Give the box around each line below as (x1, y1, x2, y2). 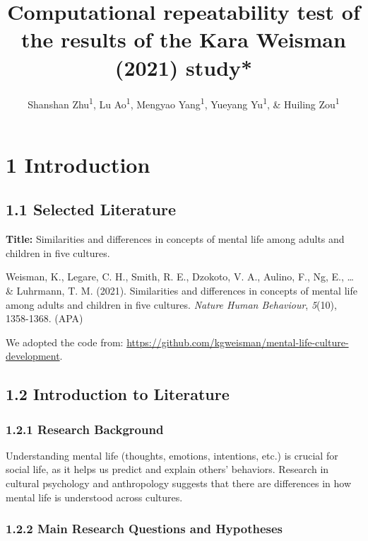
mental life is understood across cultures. (6, 489, 183, 504)
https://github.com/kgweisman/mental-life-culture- (126, 334, 349, 349)
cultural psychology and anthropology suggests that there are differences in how (6, 476, 352, 491)
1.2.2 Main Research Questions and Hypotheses (6, 520, 283, 537)
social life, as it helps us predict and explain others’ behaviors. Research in (6, 462, 329, 477)
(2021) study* (114, 52, 253, 81)
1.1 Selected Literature (6, 198, 176, 220)
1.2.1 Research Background (6, 420, 164, 438)
